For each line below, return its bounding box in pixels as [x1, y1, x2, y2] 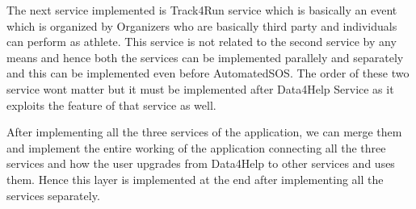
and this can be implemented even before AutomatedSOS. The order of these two [6, 65, 410, 82]
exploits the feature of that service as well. [6, 96, 216, 113]
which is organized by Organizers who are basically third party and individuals [6, 17, 397, 34]
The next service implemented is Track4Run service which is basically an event [6, 2, 397, 18]
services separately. [6, 186, 100, 203]
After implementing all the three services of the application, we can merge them [6, 123, 402, 140]
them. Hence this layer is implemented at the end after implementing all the [6, 170, 384, 187]
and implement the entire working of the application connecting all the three [6, 139, 386, 156]
